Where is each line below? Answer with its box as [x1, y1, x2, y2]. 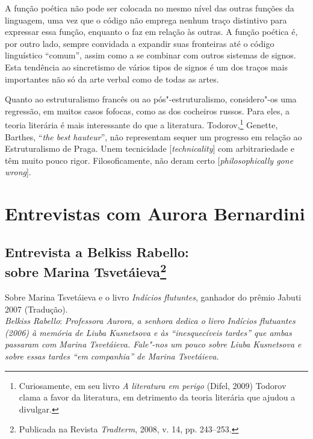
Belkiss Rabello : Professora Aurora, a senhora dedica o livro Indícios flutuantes [5, 314, 296, 327]
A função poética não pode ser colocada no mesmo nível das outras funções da [5, 2, 294, 14]
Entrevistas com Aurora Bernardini [5, 201, 305, 226]
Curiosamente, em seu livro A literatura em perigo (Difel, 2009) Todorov [19, 379, 287, 391]
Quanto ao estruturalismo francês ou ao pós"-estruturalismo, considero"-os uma [5, 93, 297, 105]
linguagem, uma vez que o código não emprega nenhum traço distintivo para [5, 13, 287, 26]
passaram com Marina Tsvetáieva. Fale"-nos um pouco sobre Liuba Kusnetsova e [5, 338, 302, 350]
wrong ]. [5, 166, 31, 178]
